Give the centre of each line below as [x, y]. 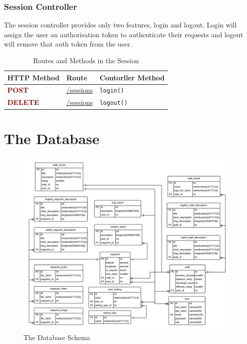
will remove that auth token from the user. [68, 44]
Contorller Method [132, 77]
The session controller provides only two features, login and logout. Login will [120, 25]
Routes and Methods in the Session [86, 60]
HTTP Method [34, 77]
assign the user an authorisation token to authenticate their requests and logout [124, 34]
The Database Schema [57, 337]
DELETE [23, 102]
